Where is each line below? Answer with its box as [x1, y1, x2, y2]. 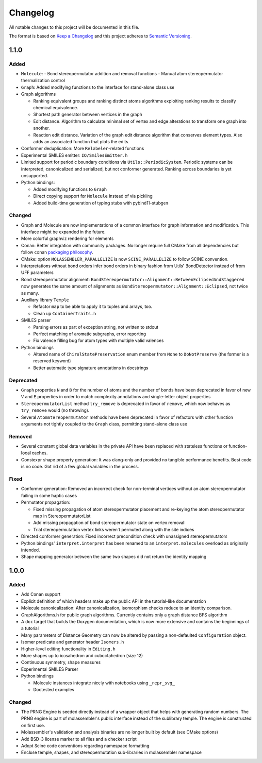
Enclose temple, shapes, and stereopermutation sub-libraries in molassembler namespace [21, 749, 202, 755]
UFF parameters [21, 270, 54, 275]
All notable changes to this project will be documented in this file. [9, 24, 140, 30]
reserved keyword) [33, 358, 71, 364]
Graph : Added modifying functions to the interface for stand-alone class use [21, 84, 175, 90]
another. [33, 125, 50, 131]
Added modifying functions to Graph [33, 186, 107, 192]
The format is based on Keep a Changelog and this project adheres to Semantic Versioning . [9, 33, 192, 39]
